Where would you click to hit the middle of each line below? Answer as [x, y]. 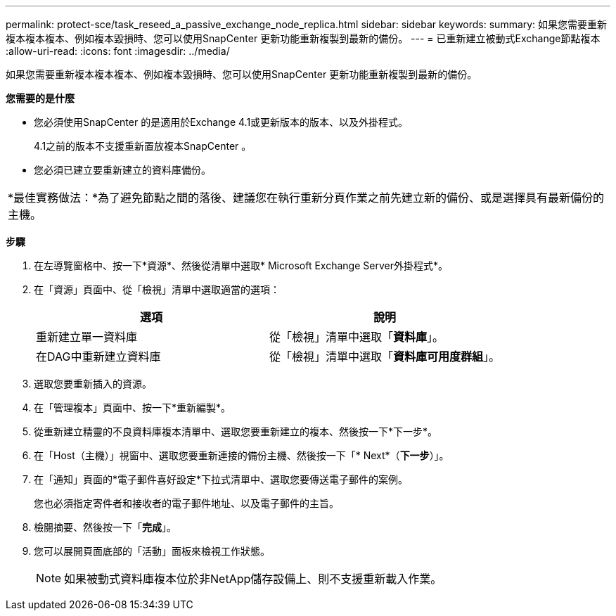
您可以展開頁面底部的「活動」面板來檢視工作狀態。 [152, 551]
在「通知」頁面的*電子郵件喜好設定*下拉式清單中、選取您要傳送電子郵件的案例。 [221, 479]
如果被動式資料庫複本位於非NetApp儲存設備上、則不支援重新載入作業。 [253, 579]
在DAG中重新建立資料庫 [98, 357]
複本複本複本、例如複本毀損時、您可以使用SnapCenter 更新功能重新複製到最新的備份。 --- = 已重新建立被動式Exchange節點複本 [303, 38]
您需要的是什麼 [40, 98]
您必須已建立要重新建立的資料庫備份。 [122, 170]
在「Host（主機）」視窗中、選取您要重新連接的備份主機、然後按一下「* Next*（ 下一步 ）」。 [242, 455]
